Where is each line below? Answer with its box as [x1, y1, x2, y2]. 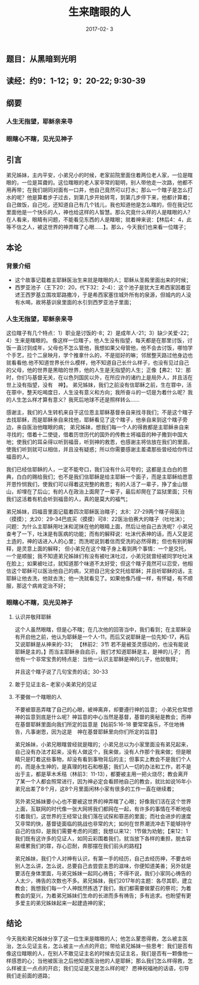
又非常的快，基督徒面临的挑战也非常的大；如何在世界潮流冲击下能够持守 [14, 820, 191, 827]
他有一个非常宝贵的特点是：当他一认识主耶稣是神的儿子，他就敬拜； [14, 655, 181, 662]
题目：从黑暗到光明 [6, 54, 76, 64]
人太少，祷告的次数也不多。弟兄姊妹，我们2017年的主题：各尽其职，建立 [14, 877, 192, 884]
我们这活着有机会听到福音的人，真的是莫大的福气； [6, 496, 131, 503]
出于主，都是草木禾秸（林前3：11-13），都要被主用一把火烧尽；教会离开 [14, 770, 188, 777]
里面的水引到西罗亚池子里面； [61, 299, 134, 306]
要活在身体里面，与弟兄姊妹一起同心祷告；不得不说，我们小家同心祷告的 [14, 869, 191, 876]
